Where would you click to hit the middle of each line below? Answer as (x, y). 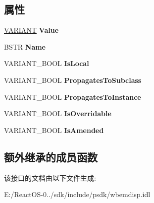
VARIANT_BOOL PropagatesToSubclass (73, 80)
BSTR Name (25, 46)
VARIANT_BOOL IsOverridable (58, 113)
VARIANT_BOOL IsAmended (54, 130)
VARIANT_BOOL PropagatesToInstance (73, 97)
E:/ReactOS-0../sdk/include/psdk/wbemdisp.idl (77, 194)
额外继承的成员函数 (51, 157)
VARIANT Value (31, 30)
